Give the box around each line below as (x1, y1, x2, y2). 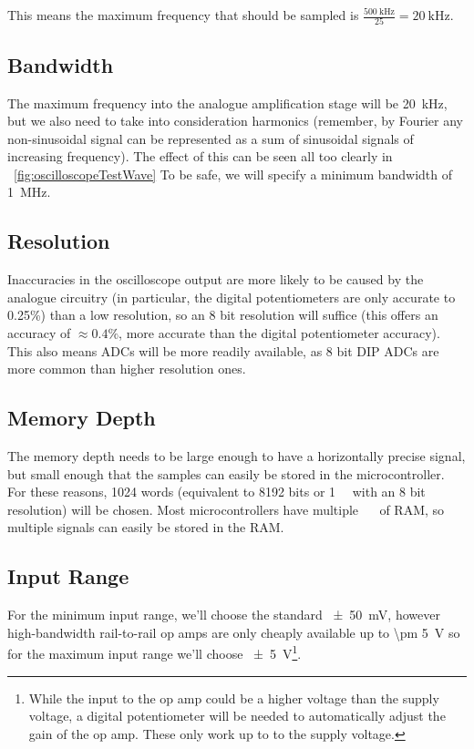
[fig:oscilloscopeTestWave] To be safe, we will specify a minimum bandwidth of (14, 164, 453, 183)
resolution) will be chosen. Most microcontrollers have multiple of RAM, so (7, 499, 445, 518)
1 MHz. (7, 182, 51, 201)
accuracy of (7, 323, 71, 343)
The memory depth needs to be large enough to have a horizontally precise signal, (7, 446, 466, 466)
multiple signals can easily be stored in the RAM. (7, 518, 284, 537)
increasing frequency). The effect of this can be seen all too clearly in (7, 147, 393, 166)
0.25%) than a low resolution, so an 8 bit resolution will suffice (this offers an (7, 305, 438, 324)
